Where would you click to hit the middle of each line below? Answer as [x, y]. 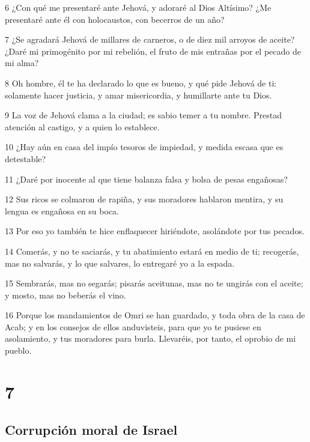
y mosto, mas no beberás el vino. [65, 295]
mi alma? [22, 63]
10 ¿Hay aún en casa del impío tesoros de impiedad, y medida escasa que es [144, 147]
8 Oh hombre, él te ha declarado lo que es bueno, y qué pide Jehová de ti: [141, 83]
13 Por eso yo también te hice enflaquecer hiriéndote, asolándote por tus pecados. [155, 231]
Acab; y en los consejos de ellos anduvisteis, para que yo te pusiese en [133, 326]
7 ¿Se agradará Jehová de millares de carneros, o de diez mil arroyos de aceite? [150, 39]
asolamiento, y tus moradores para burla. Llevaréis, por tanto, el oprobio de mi [150, 338]
